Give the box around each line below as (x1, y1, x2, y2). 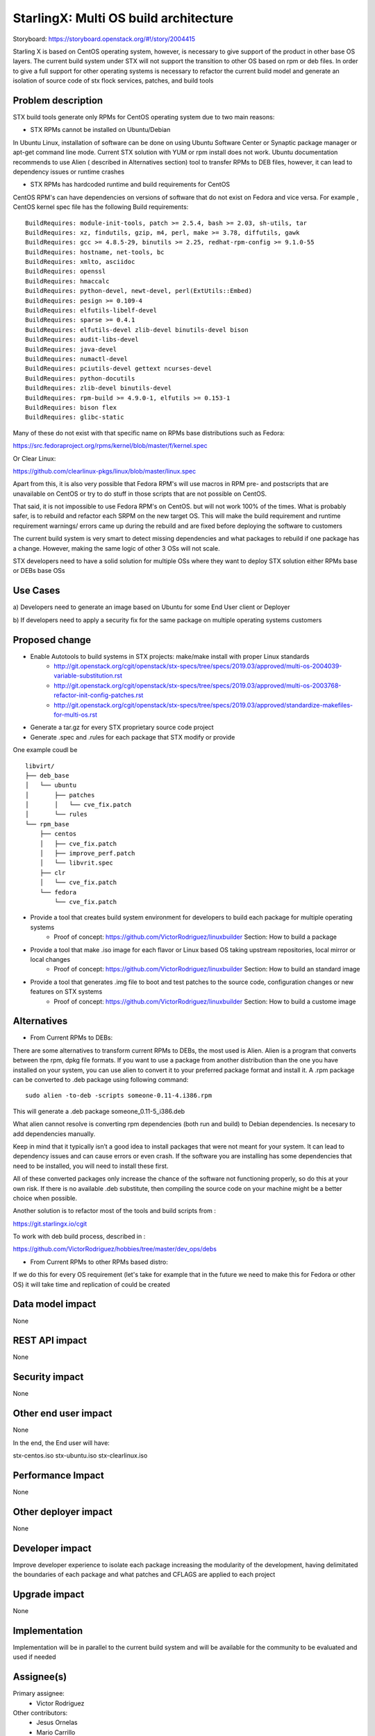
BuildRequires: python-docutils (25, 374, 135, 382)
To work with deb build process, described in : (12, 1233, 146, 1241)
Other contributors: (12, 1709, 68, 1717)
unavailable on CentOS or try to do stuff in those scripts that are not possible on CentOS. (12, 490, 267, 498)
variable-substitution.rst (53, 671, 123, 680)
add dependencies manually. (12, 1129, 96, 1138)
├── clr (39, 869, 66, 876)
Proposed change (12, 634, 92, 646)
